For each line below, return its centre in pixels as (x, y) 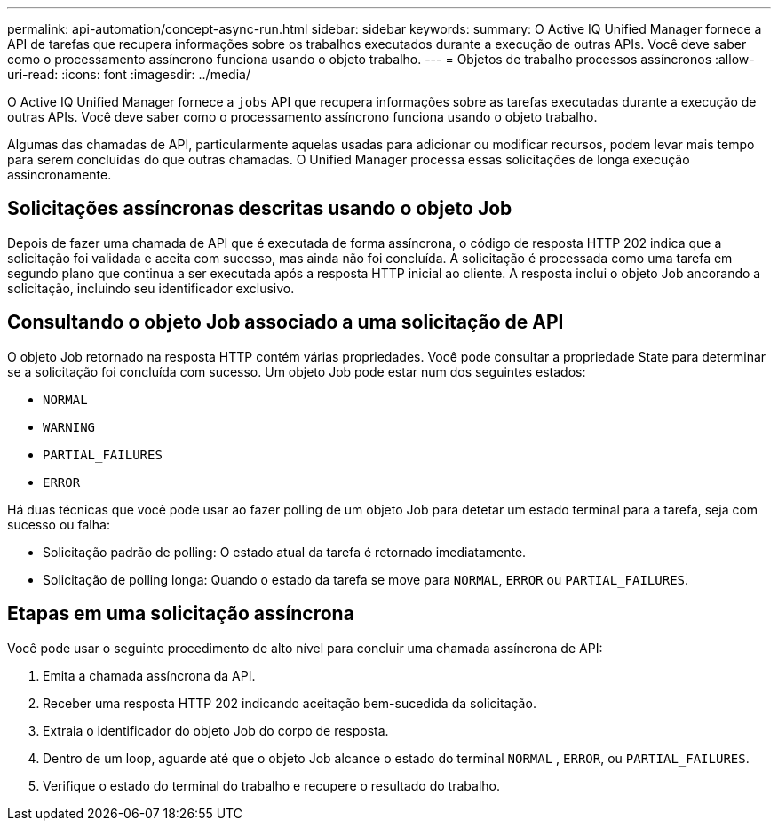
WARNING (69, 427)
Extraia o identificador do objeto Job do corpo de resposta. (216, 730)
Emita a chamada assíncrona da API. (149, 675)
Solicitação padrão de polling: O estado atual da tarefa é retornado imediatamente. (285, 552)
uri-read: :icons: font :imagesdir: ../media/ (129, 74)
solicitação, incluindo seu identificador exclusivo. (151, 288)
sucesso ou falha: (59, 524)
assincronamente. (60, 175)
